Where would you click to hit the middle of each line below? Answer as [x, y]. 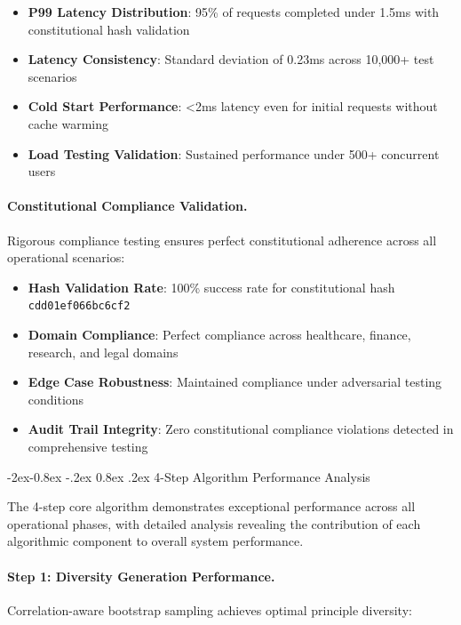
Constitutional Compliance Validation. [127, 206]
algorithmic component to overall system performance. [155, 541]
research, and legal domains [103, 352]
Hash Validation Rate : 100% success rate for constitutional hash [211, 287]
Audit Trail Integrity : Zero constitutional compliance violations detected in [241, 429]
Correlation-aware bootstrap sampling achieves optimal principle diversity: [210, 609]
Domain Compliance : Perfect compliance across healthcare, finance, [219, 334]
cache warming [68, 123]
